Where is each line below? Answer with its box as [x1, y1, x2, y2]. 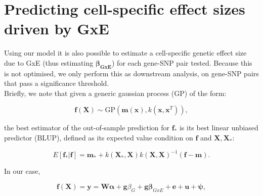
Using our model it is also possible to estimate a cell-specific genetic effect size [4, 47, 247, 58]
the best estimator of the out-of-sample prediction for [4, 122, 170, 133]
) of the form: [184, 87, 227, 98]
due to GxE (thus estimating [4, 57, 94, 68]
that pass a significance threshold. [4, 78, 109, 88]
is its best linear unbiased [179, 122, 258, 133]
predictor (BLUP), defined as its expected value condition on [4, 132, 193, 143]
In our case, [4, 166, 40, 176]
